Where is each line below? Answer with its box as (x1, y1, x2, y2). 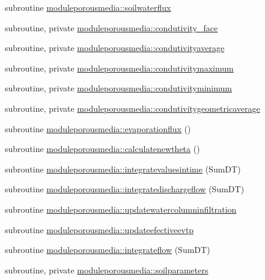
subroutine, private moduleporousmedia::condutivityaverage (5, 41, 225, 54)
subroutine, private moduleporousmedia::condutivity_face (5, 21, 218, 34)
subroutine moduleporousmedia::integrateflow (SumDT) (5, 243, 210, 256)
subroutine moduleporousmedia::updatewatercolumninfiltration (5, 202, 237, 215)
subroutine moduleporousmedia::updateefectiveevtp (5, 223, 194, 236)
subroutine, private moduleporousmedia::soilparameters (5, 263, 209, 276)
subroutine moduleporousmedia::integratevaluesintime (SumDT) (5, 162, 241, 175)
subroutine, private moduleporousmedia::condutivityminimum (5, 82, 232, 94)
